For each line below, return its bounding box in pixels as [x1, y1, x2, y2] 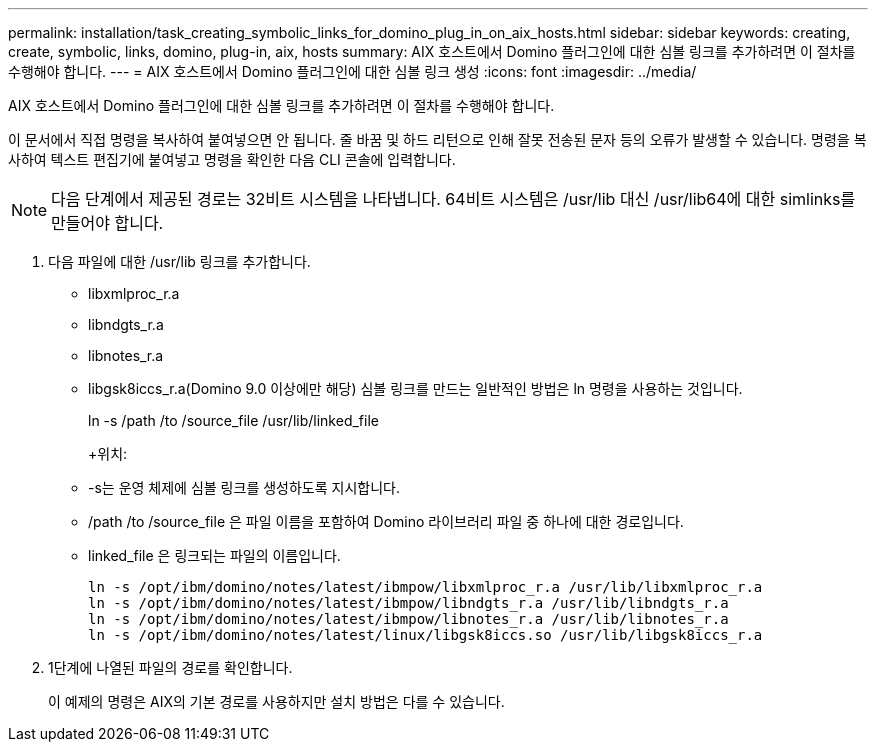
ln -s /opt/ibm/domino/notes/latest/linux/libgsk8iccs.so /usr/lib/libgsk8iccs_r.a [88, 627, 763, 643]
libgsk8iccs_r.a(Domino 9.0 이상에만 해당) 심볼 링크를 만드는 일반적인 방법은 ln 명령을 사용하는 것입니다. [88, 380, 743, 397]
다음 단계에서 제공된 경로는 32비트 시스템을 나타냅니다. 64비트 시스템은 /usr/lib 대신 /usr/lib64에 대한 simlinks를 [51, 189, 856, 209]
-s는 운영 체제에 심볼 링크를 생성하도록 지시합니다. [88, 479, 400, 496]
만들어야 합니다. [51, 213, 164, 233]
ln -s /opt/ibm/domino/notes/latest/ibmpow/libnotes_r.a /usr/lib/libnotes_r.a [88, 611, 729, 627]
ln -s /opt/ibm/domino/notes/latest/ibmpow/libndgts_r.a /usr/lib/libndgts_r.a [88, 595, 729, 611]
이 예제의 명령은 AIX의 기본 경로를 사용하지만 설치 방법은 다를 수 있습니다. [48, 693, 505, 710]
